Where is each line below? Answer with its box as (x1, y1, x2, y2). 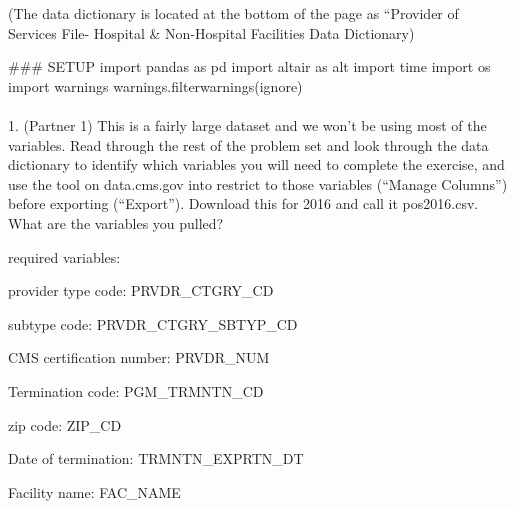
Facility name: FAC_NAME (8, 481, 181, 502)
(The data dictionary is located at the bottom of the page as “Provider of (8, 3, 459, 23)
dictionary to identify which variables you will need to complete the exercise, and (8, 154, 505, 175)
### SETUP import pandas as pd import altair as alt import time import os (8, 56, 491, 77)
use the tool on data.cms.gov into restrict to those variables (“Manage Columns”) (8, 173, 508, 194)
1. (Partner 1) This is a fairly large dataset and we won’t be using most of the (8, 114, 487, 135)
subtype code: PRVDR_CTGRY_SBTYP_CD (8, 313, 298, 334)
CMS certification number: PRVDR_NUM (8, 347, 270, 368)
